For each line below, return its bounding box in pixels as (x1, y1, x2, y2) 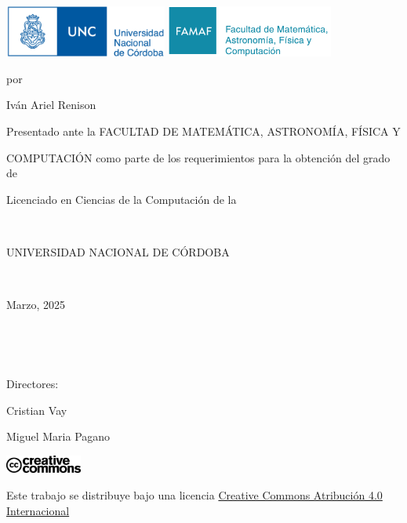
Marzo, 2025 (6, 296, 66, 313)
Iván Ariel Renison (6, 96, 96, 113)
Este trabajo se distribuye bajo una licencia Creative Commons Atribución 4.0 (6, 487, 383, 503)
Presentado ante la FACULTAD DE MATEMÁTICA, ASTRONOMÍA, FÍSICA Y (6, 123, 401, 140)
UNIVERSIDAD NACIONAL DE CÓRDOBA (6, 244, 230, 260)
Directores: (6, 375, 59, 391)
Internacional (6, 502, 70, 518)
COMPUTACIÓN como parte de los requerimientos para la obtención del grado (6, 149, 391, 165)
